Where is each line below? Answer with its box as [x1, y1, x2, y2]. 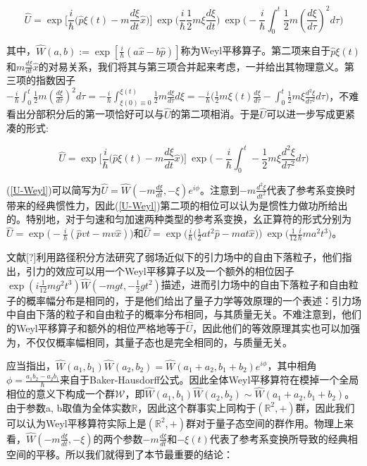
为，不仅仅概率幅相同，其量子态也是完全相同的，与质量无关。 [6, 334, 292, 349]
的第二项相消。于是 [170, 106, 260, 121]
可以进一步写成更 [266, 106, 346, 121]
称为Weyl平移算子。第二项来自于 [180, 43, 331, 58]
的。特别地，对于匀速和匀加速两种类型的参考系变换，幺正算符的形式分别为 [6, 211, 352, 226]
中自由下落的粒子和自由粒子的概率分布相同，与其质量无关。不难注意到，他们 [6, 307, 361, 321]
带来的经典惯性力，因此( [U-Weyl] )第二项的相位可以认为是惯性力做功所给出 [6, 197, 348, 212]
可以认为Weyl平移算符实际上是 [6, 415, 147, 430]
